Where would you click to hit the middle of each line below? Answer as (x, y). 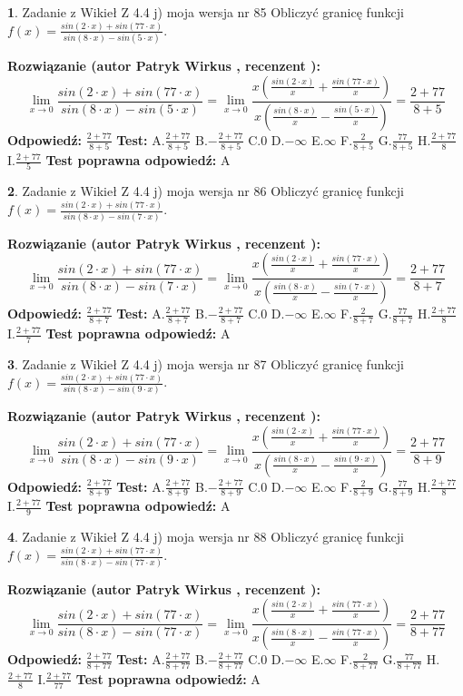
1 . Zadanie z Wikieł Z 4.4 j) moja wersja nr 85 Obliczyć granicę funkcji (206, 12)
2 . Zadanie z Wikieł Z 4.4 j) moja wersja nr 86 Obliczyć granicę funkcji (206, 191)
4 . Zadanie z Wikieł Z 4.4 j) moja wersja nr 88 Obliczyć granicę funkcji (206, 537)
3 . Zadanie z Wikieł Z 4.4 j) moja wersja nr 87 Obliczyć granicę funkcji (206, 363)
